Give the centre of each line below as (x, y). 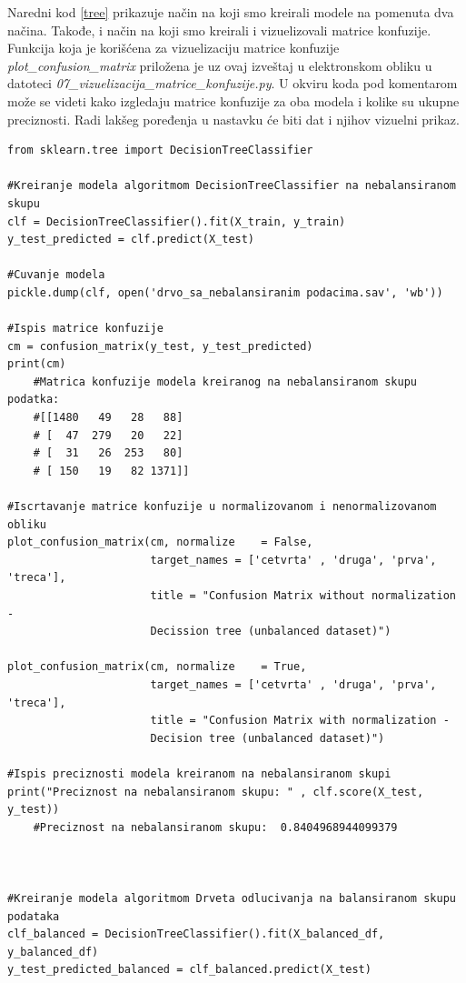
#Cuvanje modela (56, 275)
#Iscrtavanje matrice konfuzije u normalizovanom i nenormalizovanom (222, 507)
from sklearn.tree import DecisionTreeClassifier (160, 150)
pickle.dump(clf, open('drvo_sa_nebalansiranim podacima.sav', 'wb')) (225, 292)
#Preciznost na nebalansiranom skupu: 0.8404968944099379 (215, 827)
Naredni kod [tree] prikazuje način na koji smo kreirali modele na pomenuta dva (231, 12)
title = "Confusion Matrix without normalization (303, 596)
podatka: (34, 400)
